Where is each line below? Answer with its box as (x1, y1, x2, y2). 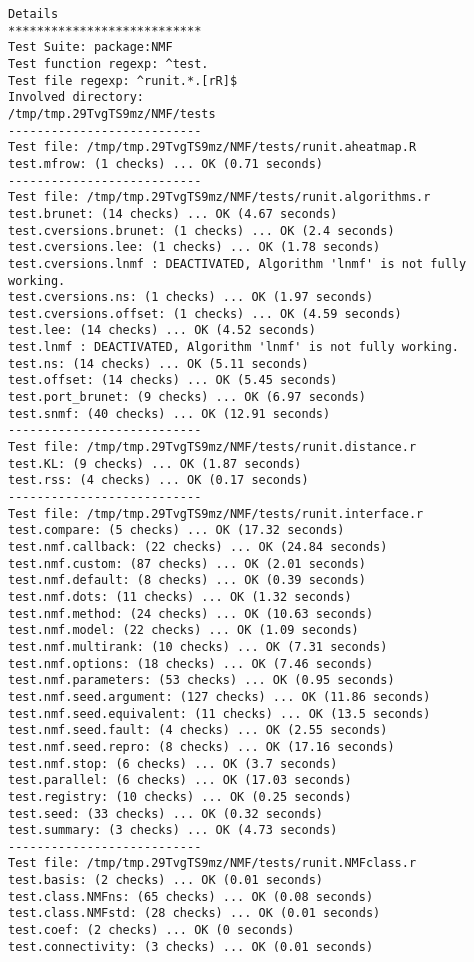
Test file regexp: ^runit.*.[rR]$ (8, 73, 238, 88)
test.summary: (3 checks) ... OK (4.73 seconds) (8, 823, 338, 838)
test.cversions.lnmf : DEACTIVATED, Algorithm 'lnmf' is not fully (8, 256, 467, 271)
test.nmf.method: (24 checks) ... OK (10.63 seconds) (8, 606, 374, 621)
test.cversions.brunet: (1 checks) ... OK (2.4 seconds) (8, 223, 395, 238)
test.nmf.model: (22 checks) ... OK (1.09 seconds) (8, 623, 359, 638)
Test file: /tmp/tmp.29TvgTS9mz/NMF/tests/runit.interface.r (8, 506, 424, 521)
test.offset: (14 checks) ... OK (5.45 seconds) (8, 373, 338, 388)
